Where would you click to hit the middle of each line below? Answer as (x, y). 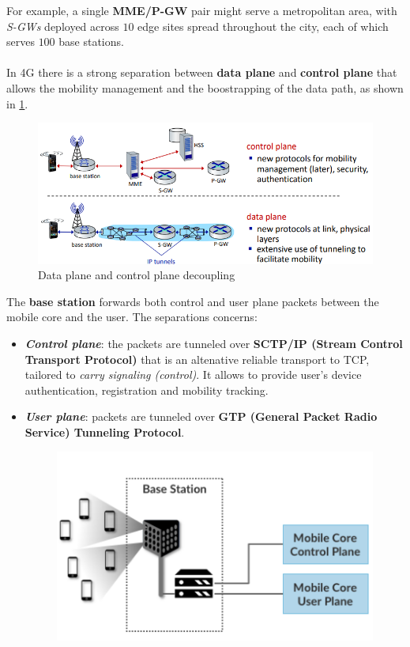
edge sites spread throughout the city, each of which (263, 26)
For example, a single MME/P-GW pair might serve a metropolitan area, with (202, 10)
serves (21, 42)
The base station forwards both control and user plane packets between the (193, 301)
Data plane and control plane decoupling (137, 275)
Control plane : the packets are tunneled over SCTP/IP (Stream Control (214, 343)
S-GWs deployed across (63, 26)
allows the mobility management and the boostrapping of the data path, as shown (205, 87)
